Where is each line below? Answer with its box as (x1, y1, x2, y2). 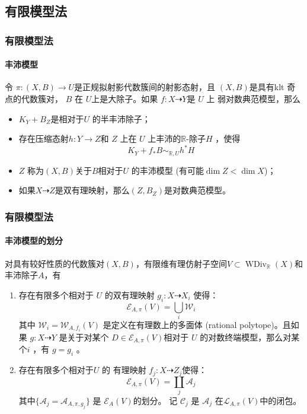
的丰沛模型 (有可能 (131, 164, 204, 176)
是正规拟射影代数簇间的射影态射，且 (74, 81, 216, 93)
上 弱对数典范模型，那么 (206, 93, 301, 105)
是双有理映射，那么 (55, 184, 130, 196)
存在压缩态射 (18, 132, 69, 145)
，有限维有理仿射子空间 (135, 257, 227, 269)
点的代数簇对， (5, 93, 63, 105)
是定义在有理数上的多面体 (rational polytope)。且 (103, 318, 291, 330)
